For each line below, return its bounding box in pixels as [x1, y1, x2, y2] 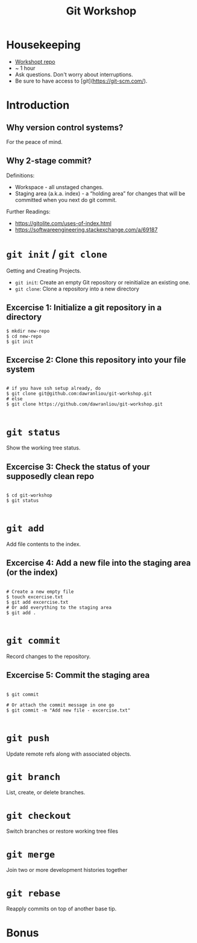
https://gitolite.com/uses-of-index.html [14, 219, 111, 227]
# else [6, 396, 23, 402]
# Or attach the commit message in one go [6, 702, 114, 708]
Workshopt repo [14, 58, 55, 65]
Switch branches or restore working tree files [6, 827, 119, 835]
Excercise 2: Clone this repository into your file [6, 354, 187, 365]
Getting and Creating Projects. [6, 267, 81, 274]
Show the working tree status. [6, 444, 81, 451]
